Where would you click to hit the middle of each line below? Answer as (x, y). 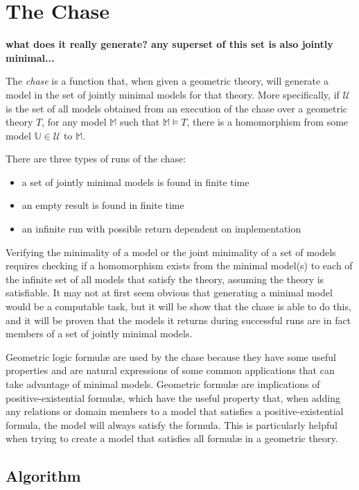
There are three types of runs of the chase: (96, 159)
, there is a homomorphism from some (268, 122)
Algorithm (43, 476)
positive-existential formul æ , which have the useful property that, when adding (173, 397)
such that (140, 122)
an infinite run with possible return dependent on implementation (161, 229)
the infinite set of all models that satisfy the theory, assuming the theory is (165, 279)
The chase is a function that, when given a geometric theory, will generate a (167, 81)
